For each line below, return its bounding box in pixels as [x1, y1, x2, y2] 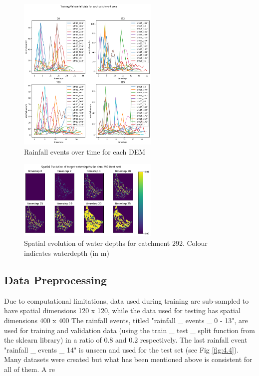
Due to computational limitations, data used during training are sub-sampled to [4, 295, 249, 306]
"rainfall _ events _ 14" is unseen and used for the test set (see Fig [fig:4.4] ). [4, 344, 239, 355]
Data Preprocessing [4, 272, 107, 288]
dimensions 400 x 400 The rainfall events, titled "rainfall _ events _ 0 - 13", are [4, 315, 248, 326]
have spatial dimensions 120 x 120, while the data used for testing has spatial [4, 305, 241, 316]
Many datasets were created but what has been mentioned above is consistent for [4, 354, 253, 365]
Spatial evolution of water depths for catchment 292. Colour [24, 238, 208, 248]
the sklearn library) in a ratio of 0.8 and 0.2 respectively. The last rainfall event [4, 335, 248, 345]
